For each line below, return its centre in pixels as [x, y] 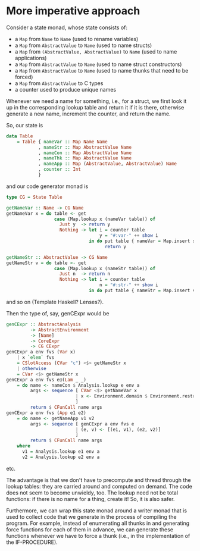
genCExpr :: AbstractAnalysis [44, 324]
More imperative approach [73, 11]
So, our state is [25, 125]
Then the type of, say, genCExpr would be [58, 313]
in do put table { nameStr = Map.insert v [142, 291]
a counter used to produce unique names [65, 89]
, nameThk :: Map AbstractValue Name [85, 158]
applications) [31, 58]
